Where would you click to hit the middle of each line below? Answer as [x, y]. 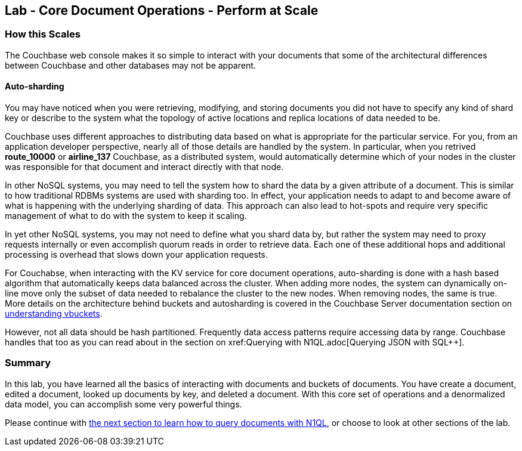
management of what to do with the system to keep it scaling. [126, 216]
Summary [28, 363]
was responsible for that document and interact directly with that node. [144, 167]
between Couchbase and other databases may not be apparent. [130, 65]
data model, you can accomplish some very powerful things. [123, 404]
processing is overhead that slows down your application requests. [136, 255]
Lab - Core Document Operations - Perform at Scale [162, 10]
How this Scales [43, 34]
